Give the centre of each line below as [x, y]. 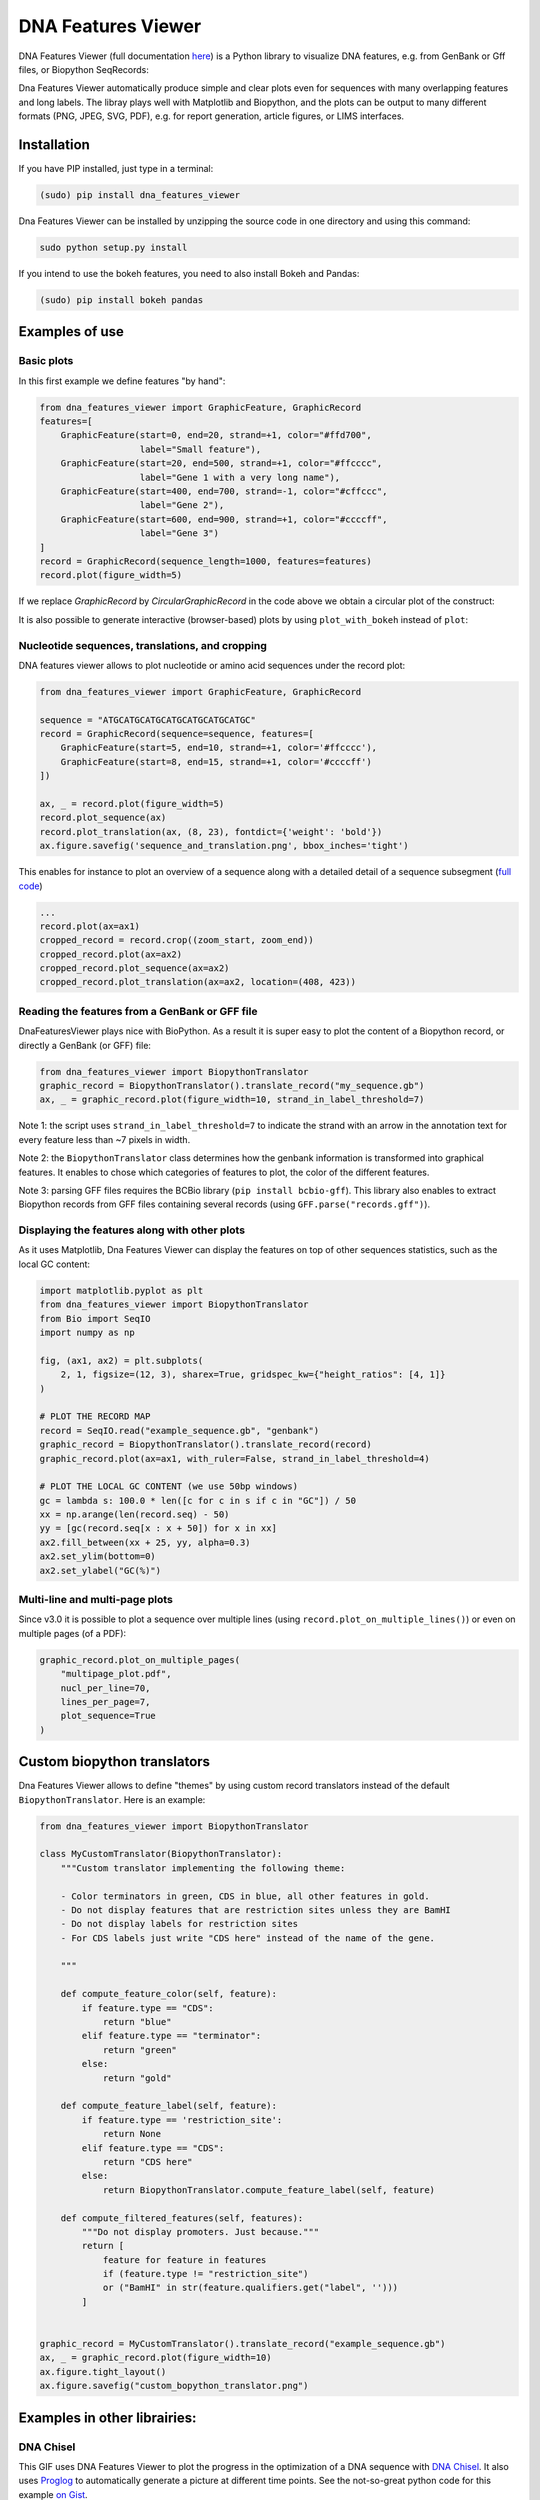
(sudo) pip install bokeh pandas [121, 299]
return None [132, 2134]
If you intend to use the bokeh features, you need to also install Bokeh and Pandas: [189, 273]
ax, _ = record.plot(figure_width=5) [132, 803]
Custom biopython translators [114, 1761]
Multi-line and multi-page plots [96, 1599]
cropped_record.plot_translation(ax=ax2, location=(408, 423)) [198, 982]
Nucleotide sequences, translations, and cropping [142, 645]
